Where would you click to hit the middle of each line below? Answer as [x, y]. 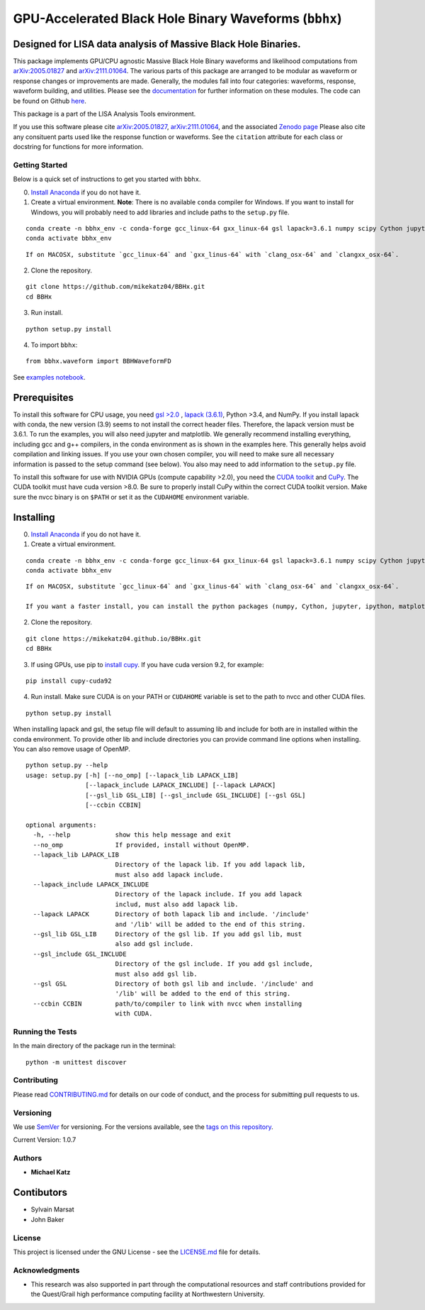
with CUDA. [134, 1014]
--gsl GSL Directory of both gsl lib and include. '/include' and [173, 984]
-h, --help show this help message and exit [132, 835]
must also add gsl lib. [156, 974]
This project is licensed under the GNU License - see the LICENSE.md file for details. [137, 1252]
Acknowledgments [46, 1270]
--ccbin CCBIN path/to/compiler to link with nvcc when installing [168, 1003]
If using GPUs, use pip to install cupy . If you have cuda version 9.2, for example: [147, 664]
